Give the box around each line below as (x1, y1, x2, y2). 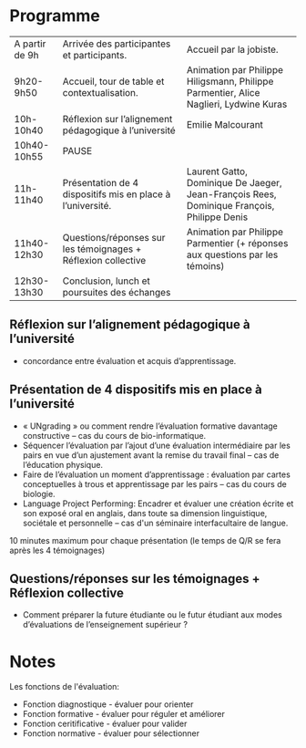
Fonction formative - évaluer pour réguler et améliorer (22, 709, 226, 720)
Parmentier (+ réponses (186, 236, 289, 249)
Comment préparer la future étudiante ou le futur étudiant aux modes (22, 609, 282, 620)
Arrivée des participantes (62, 37, 171, 50)
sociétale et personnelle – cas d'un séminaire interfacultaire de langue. (22, 517, 289, 528)
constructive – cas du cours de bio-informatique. (22, 430, 207, 441)
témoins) (186, 259, 225, 272)
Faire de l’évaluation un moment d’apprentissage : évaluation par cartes (22, 469, 291, 480)
